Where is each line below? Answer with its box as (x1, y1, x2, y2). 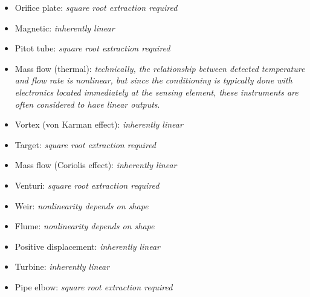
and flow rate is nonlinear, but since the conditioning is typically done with (15, 74, 292, 86)
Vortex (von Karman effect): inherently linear (15, 118, 183, 131)
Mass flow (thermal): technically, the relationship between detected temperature (15, 62, 305, 74)
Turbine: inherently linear (15, 260, 110, 273)
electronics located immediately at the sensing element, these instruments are (15, 85, 299, 98)
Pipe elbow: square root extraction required (15, 280, 173, 293)
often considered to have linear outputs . (15, 97, 160, 110)
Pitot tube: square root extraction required (15, 42, 170, 54)
